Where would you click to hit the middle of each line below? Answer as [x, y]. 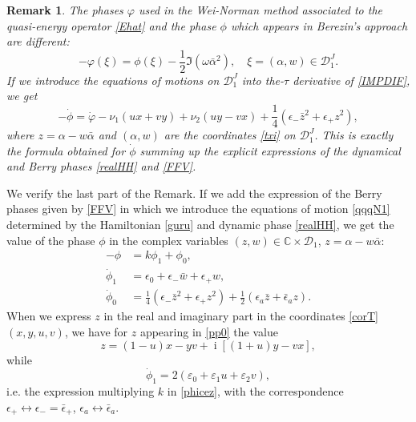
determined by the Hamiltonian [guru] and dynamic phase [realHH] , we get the [200, 225]
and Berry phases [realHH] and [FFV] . [101, 166]
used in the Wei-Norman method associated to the [260, 10]
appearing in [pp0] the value [209, 331]
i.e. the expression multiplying [81, 391]
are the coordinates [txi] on [230, 135]
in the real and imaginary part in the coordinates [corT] [241, 316]
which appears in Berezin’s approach [319, 25]
